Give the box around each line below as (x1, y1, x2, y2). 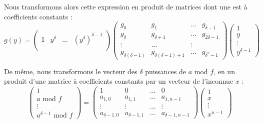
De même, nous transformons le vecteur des (4, 66, 137, 76)
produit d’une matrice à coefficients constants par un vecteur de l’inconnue (4, 76, 233, 86)
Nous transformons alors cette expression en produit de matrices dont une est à (4, 1, 247, 11)
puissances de (145, 66, 186, 76)
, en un (213, 66, 235, 76)
